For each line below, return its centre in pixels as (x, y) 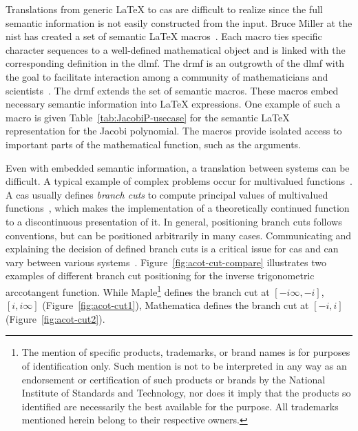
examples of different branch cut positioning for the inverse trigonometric (160, 275)
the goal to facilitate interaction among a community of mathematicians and (167, 76)
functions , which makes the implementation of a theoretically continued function (178, 208)
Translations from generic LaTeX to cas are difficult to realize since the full (164, 9)
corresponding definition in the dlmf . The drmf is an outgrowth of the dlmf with (175, 63)
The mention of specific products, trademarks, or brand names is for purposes (186, 352)
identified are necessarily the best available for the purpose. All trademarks (180, 406)
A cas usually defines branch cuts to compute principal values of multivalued (167, 194)
